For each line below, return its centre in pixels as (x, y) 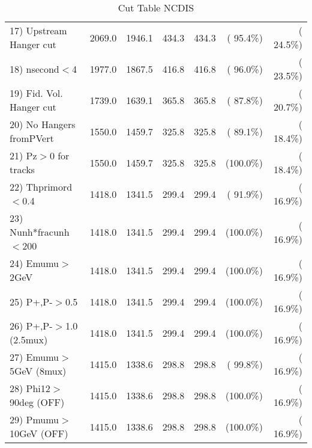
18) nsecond (34, 69)
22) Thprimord (41, 187)
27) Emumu (34, 357)
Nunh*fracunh (40, 232)
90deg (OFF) (37, 402)
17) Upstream (38, 30)
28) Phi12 (30, 388)
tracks (22, 169)
